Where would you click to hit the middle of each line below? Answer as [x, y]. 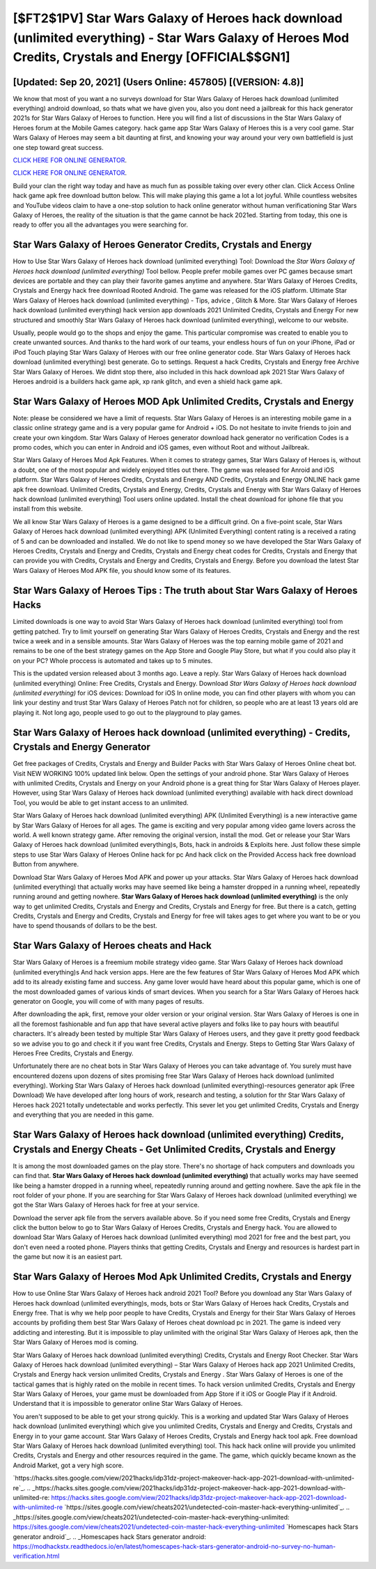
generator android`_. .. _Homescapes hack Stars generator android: [110, 1536]
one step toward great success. [58, 147]
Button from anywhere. [46, 864]
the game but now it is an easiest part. [68, 1257]
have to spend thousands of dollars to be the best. [85, 926]
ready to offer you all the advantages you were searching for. [100, 225]
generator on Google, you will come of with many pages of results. [109, 1001]
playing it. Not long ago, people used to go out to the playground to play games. [127, 712]
